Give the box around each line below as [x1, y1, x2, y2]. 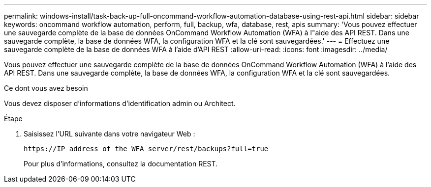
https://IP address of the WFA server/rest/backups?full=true [24, 145, 269, 153]
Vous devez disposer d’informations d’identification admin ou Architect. [4, 99, 236, 107]
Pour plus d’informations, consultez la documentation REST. [24, 160, 218, 168]
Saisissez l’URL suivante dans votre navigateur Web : [24, 130, 195, 138]
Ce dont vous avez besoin [4, 84, 88, 92]
